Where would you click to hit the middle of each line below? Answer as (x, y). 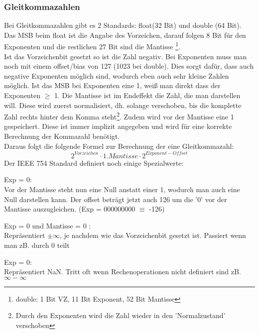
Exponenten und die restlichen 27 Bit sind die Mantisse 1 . (92, 46)
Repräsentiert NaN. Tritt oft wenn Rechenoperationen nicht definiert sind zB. (123, 272)
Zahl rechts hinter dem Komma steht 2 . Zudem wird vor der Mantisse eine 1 (119, 116)
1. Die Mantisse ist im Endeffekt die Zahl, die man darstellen (147, 95)
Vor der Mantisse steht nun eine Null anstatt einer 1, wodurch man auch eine (122, 189)
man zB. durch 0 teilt (37, 245)
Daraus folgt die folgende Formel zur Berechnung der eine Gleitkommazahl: (119, 146)
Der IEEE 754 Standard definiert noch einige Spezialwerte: (94, 163)
